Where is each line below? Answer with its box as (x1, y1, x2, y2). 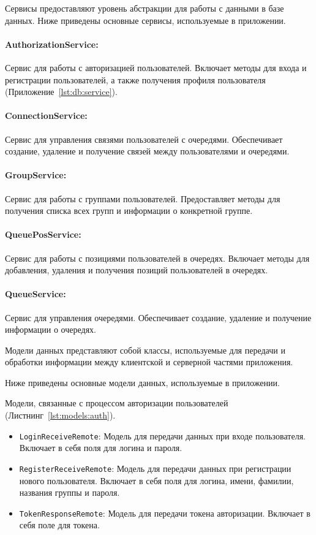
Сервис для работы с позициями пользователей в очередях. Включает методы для (5, 251, 310, 264)
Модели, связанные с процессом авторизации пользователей (5, 397, 228, 409)
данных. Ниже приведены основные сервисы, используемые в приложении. (5, 13, 286, 26)
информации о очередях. (5, 323, 96, 336)
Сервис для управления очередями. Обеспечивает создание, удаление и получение (5, 311, 312, 324)
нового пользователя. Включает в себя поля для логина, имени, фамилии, (19, 474, 294, 487)
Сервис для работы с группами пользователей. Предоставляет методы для (5, 192, 280, 205)
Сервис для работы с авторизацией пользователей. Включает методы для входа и (5, 61, 307, 74)
